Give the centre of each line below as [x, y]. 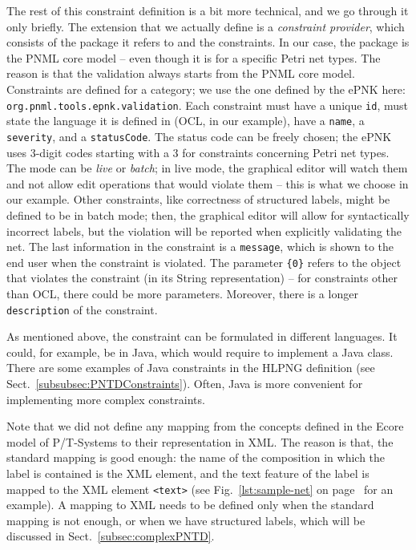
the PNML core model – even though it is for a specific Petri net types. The [194, 57]
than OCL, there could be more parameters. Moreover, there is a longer [182, 293]
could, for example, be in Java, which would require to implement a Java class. [200, 352]
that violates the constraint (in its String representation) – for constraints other [202, 278]
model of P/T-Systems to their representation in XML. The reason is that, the [200, 441]
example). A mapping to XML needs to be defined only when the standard [190, 505]
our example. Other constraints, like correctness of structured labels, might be [198, 199]
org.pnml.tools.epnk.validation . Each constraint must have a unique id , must [207, 105]
